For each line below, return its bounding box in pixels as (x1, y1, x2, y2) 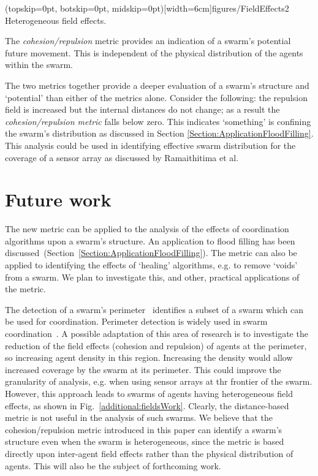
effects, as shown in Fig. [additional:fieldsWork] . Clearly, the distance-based (5, 399, 289, 412)
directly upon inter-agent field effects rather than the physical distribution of (5, 447, 293, 459)
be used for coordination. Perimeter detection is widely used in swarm (5, 315, 268, 328)
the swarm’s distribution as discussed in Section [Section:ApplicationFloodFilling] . (5, 127, 314, 140)
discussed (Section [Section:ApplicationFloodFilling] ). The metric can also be (5, 246, 297, 259)
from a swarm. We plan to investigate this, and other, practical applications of (5, 270, 300, 283)
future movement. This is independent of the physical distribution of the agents (5, 46, 303, 59)
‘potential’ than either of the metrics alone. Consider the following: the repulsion (5, 91, 308, 104)
